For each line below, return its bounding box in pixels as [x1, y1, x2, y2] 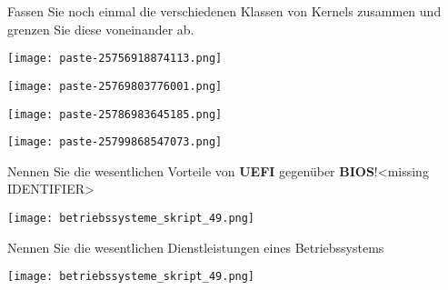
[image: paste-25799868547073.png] [7, 135, 223, 149]
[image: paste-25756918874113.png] [7, 52, 223, 65]
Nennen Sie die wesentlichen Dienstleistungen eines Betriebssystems [7, 237, 384, 256]
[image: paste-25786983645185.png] [7, 107, 223, 121]
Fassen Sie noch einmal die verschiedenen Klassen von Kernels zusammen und [7, 2, 442, 20]
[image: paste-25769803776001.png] [7, 79, 223, 93]
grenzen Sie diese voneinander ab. [7, 19, 194, 38]
